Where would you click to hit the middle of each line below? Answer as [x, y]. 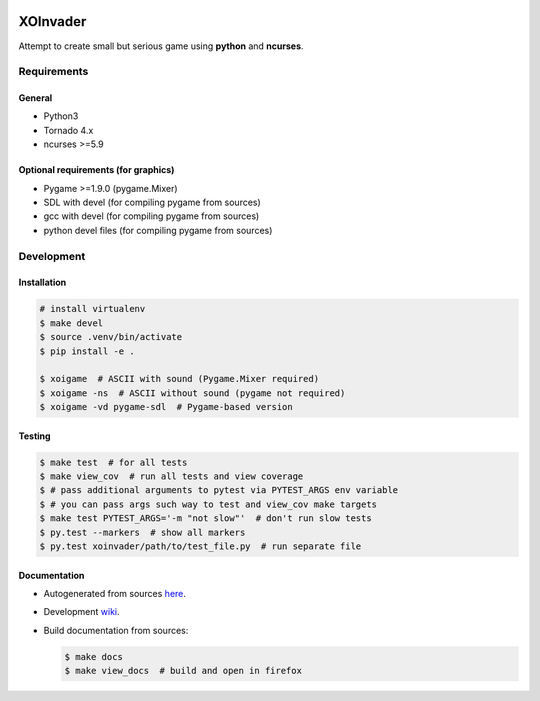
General [35, 98]
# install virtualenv [92, 309]
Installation [42, 282]
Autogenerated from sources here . [115, 593]
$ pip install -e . [87, 351]
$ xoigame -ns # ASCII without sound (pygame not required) [192, 393]
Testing [34, 436]
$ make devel [71, 323]
